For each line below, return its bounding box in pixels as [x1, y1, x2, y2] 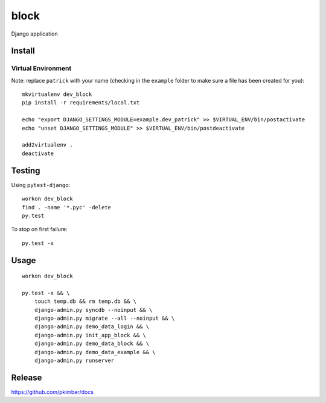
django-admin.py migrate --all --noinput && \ [34, 315, 175, 322]
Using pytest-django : [11, 181, 71, 188]
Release [11, 372, 42, 382]
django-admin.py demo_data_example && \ [34, 349, 156, 355]
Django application [11, 30, 58, 37]
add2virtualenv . [22, 142, 73, 148]
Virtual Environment [11, 64, 72, 72]
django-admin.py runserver [34, 357, 115, 364]
